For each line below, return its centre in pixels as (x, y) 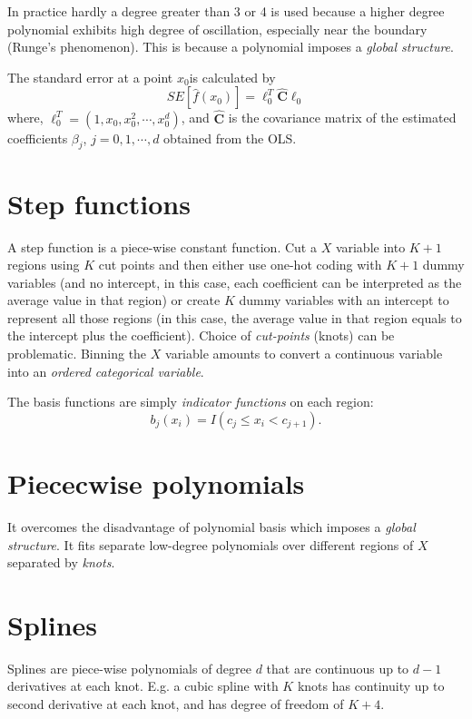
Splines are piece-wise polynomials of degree (130, 668)
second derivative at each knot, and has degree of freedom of (176, 704)
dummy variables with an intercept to (344, 300)
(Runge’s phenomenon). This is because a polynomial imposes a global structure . (231, 47)
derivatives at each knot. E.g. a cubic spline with (143, 686)
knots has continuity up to (371, 686)
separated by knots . (61, 562)
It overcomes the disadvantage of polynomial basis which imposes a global (211, 526)
